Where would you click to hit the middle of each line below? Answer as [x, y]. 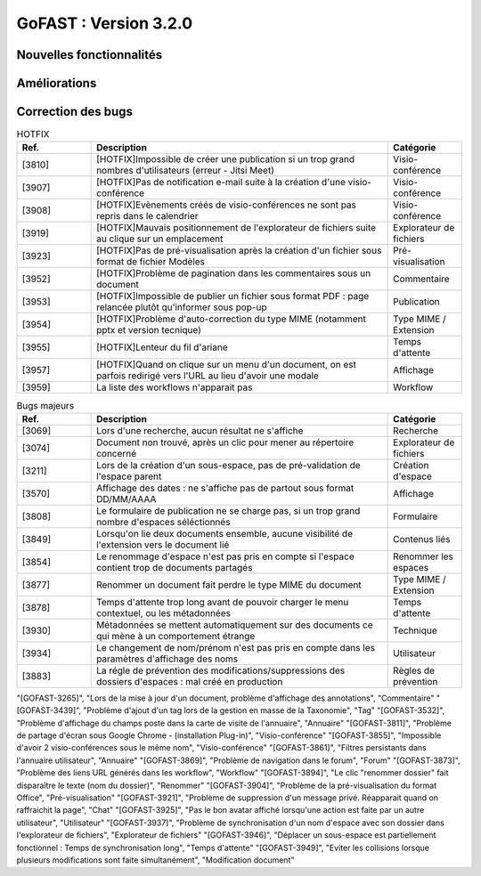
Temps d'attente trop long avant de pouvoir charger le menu [223, 602]
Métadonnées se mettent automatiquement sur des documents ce [235, 625]
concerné [117, 453]
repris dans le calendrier [148, 216]
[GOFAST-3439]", [49, 710]
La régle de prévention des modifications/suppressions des [221, 670]
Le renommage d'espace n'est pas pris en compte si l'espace [226, 556]
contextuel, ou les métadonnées [164, 612]
